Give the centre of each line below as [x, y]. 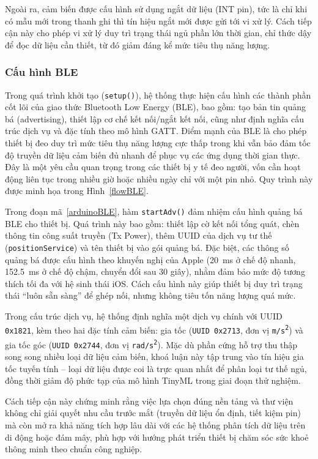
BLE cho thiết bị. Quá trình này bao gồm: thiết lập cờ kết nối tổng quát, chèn [152, 223]
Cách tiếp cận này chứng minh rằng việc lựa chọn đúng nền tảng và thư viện [149, 401]
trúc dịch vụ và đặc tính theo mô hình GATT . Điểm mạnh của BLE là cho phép [156, 131]
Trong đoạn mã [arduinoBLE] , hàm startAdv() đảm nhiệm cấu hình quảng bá [154, 211]
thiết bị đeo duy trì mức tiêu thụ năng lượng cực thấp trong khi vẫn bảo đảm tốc [158, 143]
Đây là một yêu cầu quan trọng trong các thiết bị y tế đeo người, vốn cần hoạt [153, 167]
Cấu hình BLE [42, 72]
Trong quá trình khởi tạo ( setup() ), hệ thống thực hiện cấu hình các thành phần [158, 95]
